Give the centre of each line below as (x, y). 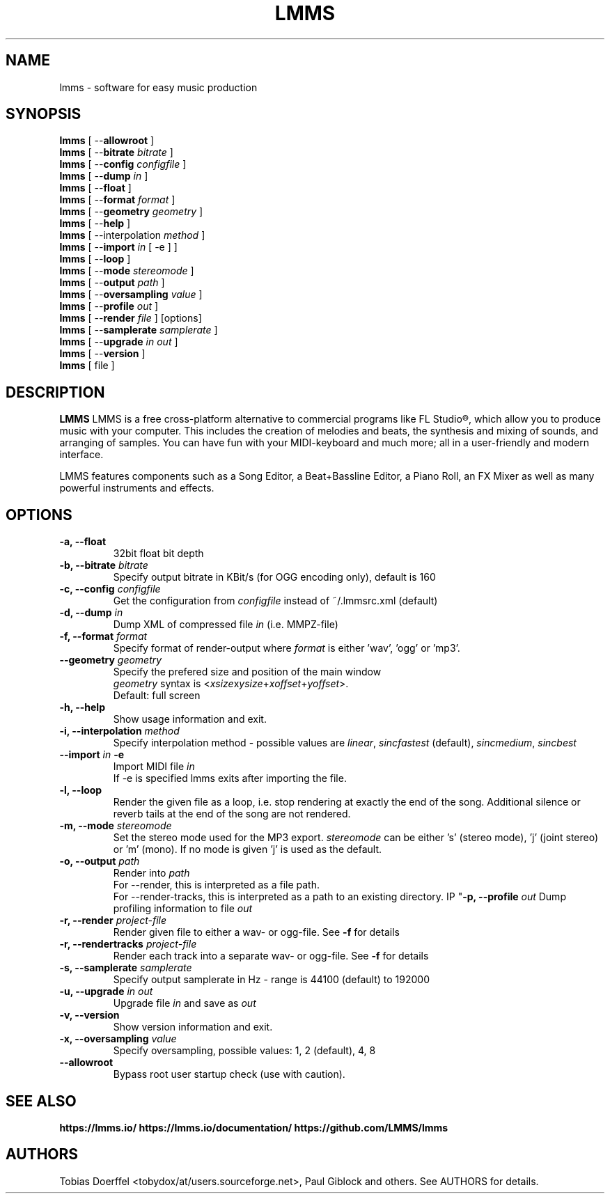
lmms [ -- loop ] (95, 259)
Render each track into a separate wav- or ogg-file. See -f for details (271, 956)
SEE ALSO (41, 1101)
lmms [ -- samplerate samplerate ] (139, 330)
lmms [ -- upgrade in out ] (119, 342)
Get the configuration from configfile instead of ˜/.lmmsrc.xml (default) (275, 601)
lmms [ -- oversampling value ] (131, 295)
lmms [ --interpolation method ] (132, 235)
